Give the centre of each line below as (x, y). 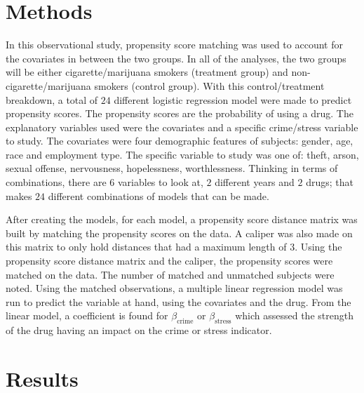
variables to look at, (160, 182)
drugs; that (330, 182)
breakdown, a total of (52, 99)
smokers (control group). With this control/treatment (209, 85)
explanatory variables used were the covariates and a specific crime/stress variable (182, 127)
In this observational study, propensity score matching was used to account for (174, 45)
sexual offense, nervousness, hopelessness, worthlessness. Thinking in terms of (172, 168)
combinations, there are (56, 182)
